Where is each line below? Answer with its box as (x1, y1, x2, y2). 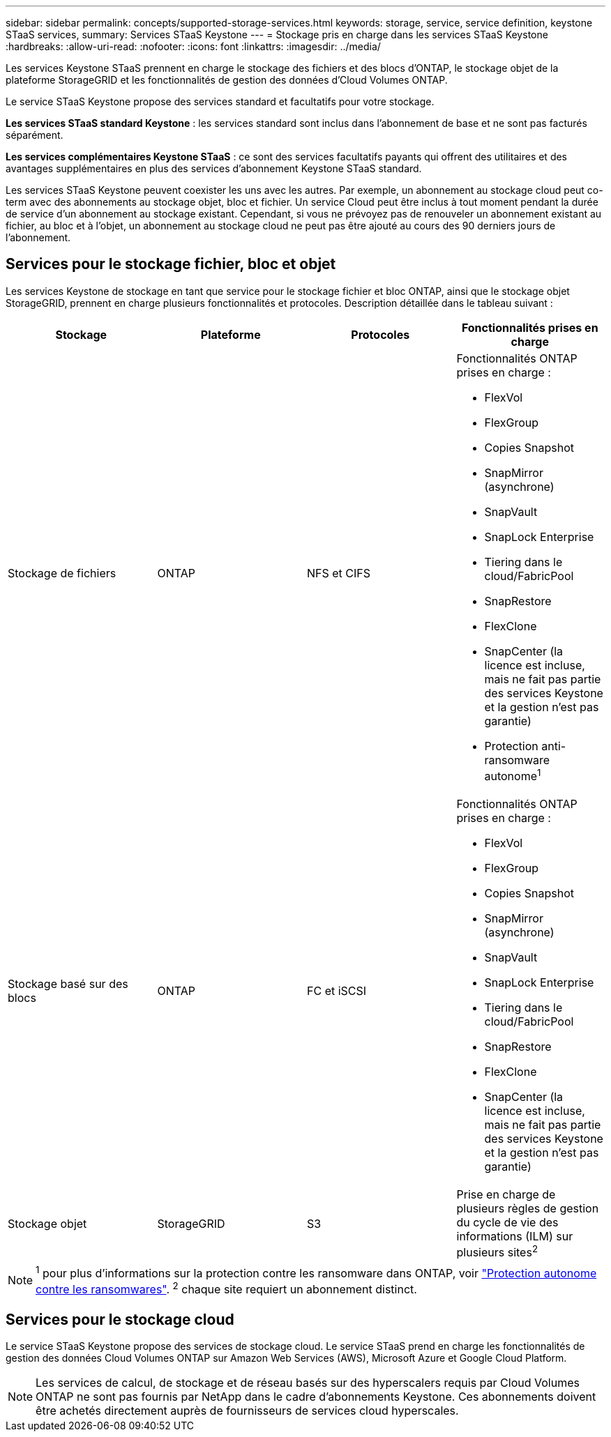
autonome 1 (484, 766, 541, 784)
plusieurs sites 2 (456, 1243, 538, 1260)
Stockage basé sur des (8, 977, 128, 991)
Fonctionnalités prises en (461, 320, 598, 335)
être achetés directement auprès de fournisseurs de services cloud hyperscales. (36, 1404, 459, 1417)
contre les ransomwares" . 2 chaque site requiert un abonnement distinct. (36, 1279, 417, 1297)
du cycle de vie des (456, 1215, 559, 1230)
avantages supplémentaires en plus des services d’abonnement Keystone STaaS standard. (6, 162, 422, 174)
